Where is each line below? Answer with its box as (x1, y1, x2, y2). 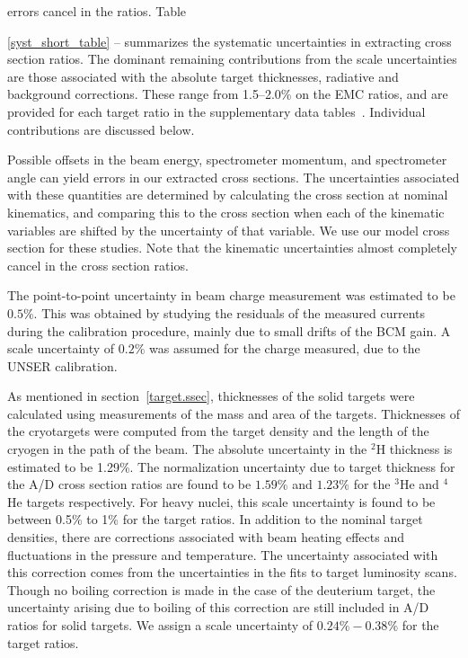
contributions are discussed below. (7, 120, 195, 138)
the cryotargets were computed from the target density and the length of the (7, 422, 429, 440)
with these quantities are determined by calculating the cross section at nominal (7, 185, 448, 204)
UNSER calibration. (7, 356, 118, 375)
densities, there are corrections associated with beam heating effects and (7, 528, 404, 547)
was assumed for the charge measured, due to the (149, 339, 420, 358)
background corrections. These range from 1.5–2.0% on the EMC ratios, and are (7, 84, 448, 103)
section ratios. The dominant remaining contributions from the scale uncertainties (7, 49, 457, 68)
